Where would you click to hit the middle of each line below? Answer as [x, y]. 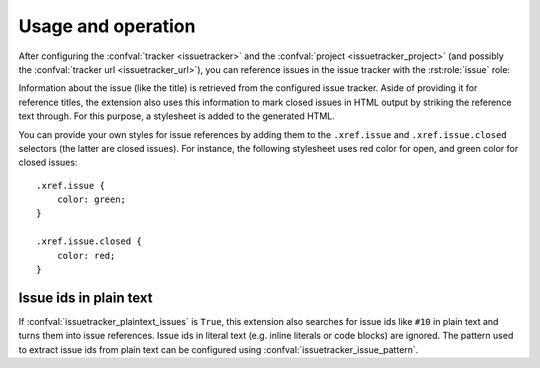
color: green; [91, 199]
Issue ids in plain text [85, 297]
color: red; [86, 255]
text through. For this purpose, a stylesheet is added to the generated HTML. [176, 116]
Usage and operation [107, 26]
